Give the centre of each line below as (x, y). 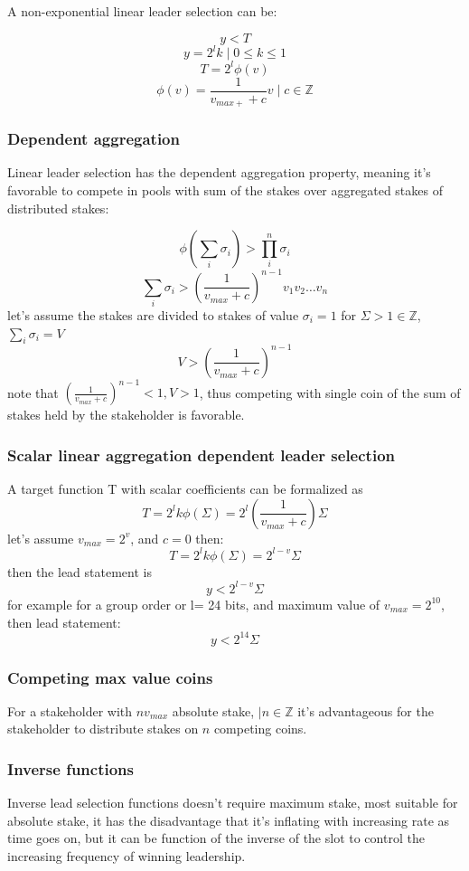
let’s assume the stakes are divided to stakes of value (153, 314)
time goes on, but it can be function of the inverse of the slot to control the (216, 838)
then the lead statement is (80, 571)
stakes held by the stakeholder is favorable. (126, 415)
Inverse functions (70, 768)
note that (33, 392)
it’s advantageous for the (366, 710)
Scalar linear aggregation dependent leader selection (201, 454)
